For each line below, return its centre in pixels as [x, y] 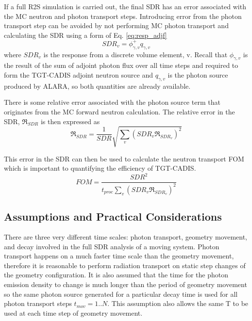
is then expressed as [70, 121]
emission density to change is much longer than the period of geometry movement [126, 284]
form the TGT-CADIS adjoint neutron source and [78, 75]
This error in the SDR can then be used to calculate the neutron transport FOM [124, 158]
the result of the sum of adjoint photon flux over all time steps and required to [121, 65]
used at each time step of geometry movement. [73, 313]
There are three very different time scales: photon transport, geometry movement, [126, 237]
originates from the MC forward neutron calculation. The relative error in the [119, 112]
